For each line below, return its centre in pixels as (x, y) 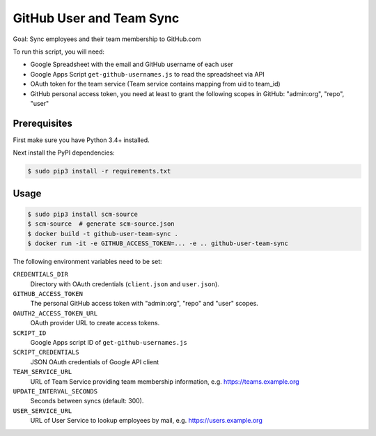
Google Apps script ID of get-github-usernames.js (109, 343)
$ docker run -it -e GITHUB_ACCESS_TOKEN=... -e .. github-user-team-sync (158, 243)
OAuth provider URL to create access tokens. (95, 323)
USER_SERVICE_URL (42, 411)
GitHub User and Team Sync (96, 18)
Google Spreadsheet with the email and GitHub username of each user (132, 64)
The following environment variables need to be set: (88, 261)
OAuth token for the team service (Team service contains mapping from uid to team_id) (156, 84)
